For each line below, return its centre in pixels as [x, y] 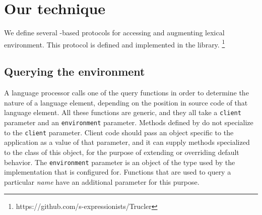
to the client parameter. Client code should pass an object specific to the [119, 132]
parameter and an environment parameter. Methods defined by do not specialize [129, 122]
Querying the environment [75, 71]
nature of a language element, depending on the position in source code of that [126, 102]
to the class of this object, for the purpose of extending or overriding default [122, 152]
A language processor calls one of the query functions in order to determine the [126, 93]
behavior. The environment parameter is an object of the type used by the [120, 162]
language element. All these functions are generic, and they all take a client [123, 112]
